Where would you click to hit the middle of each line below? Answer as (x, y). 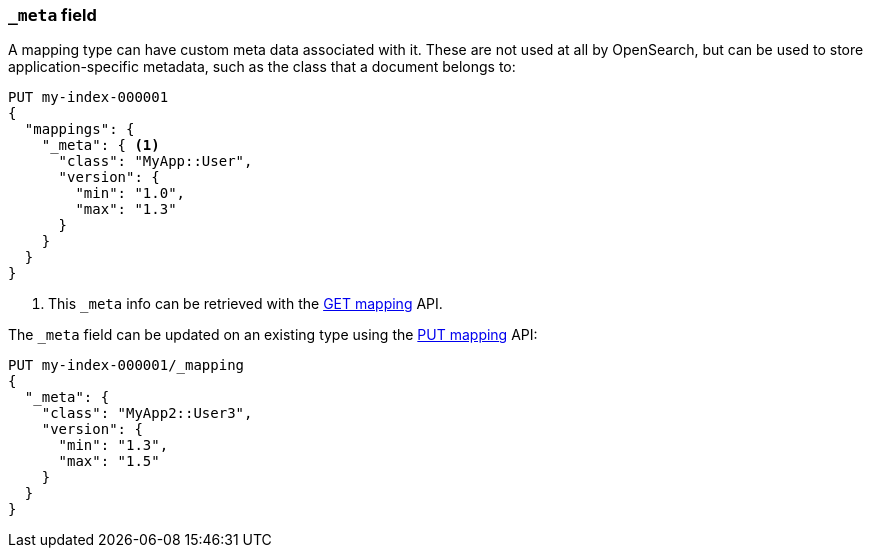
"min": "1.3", (113, 445)
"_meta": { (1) (100, 145)
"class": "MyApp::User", (155, 161)
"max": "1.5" (109, 461)
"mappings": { (79, 129)
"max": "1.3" (126, 209)
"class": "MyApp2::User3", (147, 413)
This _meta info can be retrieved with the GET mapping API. (245, 304)
